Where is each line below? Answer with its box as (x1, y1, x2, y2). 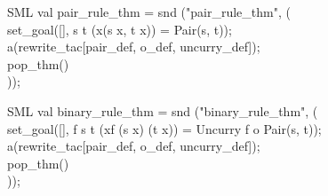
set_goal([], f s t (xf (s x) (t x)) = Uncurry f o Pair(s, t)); (7, 119, 322, 137)
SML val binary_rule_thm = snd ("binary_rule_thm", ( (7, 101, 318, 120)
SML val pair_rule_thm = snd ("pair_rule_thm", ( (7, 3, 291, 20)
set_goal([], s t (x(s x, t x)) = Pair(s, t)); (7, 20, 232, 38)
